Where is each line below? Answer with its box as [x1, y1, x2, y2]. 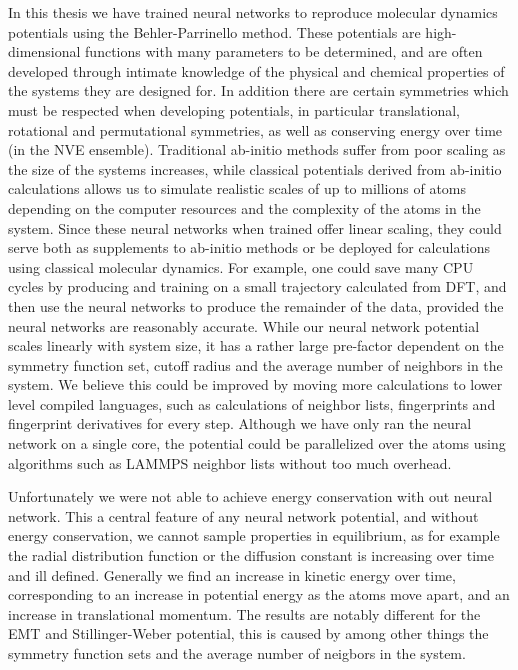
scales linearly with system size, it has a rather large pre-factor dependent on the [8, 335, 504, 356]
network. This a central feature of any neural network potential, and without [8, 505, 479, 526]
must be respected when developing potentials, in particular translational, [8, 99, 461, 120]
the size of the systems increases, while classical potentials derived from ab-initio [8, 158, 502, 179]
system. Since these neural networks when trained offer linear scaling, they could [8, 217, 502, 238]
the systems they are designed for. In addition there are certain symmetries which [8, 80, 509, 101]
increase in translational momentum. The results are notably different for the [8, 603, 481, 624]
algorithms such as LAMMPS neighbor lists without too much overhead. [8, 452, 452, 473]
